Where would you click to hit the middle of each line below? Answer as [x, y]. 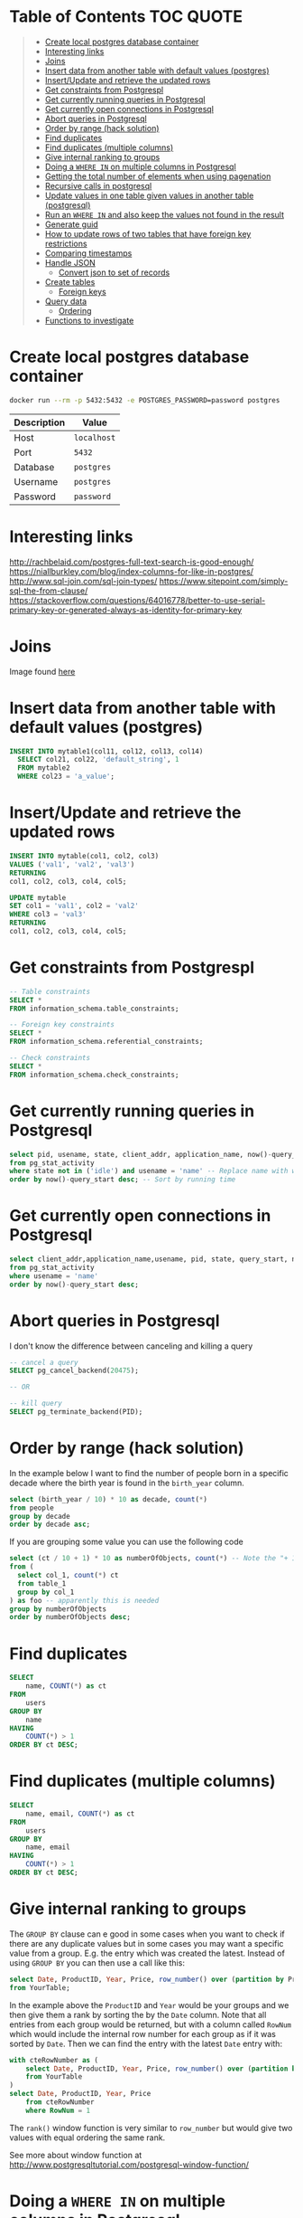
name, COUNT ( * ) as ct [66, 1686]
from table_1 [42, 1583]
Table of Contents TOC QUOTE [126, 17]
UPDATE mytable [38, 897]
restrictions [66, 243]
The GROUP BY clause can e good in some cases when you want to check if [147, 1934]
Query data [66, 301]
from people [32, 1508]
